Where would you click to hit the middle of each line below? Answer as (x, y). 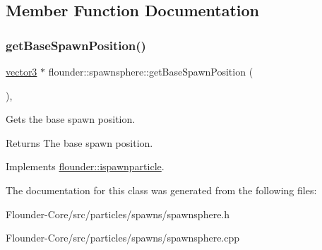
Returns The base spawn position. (79, 142)
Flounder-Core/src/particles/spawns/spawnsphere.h (118, 214)
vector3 (22, 71)
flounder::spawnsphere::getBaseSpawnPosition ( (151, 71)
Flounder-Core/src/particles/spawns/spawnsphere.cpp (123, 238)
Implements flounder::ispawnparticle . (85, 166)
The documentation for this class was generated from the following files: (161, 190)
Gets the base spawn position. (71, 119)
